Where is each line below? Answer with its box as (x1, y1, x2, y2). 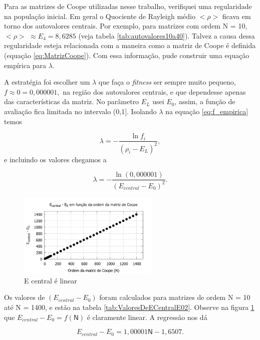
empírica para (4, 60, 47, 70)
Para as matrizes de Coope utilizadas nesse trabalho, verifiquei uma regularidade (4, 1, 252, 11)
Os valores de (4, 292, 45, 302)
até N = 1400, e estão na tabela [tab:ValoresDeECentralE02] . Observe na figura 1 (4, 301, 254, 312)
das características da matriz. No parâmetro (4, 96, 139, 107)
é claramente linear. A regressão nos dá (87, 311, 207, 322)
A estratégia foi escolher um (4, 77, 90, 87)
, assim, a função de (174, 96, 235, 107)
